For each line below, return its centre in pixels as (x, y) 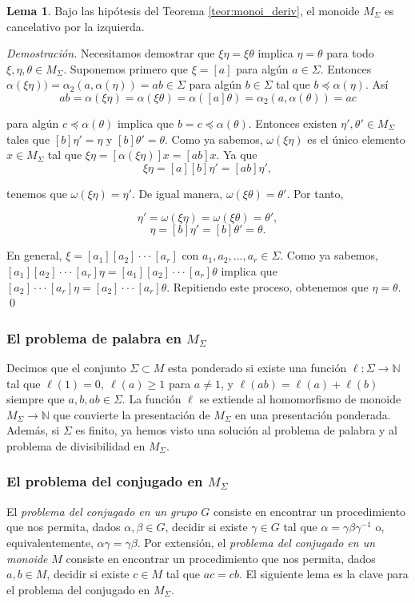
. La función (152, 399)
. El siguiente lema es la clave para (323, 574)
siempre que (36, 399)
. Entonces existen (293, 123)
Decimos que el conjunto (66, 367)
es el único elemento (356, 139)
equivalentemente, (50, 542)
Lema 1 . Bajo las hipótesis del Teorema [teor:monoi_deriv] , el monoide (183, 10)
